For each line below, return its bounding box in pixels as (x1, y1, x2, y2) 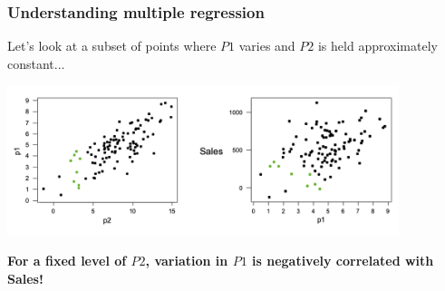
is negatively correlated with (252, 251, 434, 270)
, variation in (145, 251, 228, 270)
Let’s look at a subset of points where (7, 36, 217, 55)
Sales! (7, 268, 44, 287)
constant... (7, 53, 65, 73)
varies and (238, 36, 295, 55)
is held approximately (317, 36, 438, 55)
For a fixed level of (7, 251, 127, 270)
